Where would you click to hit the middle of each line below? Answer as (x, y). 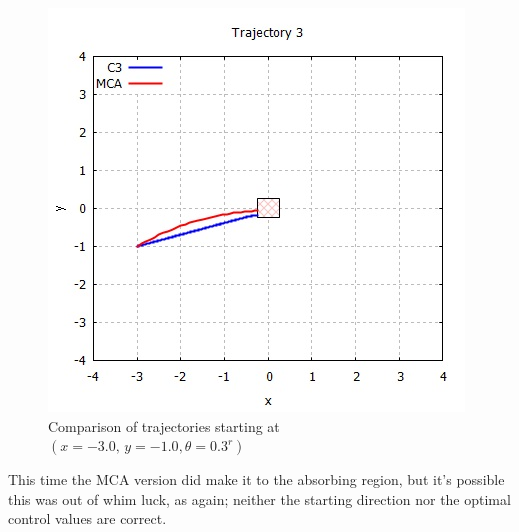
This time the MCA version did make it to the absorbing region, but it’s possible (256, 479)
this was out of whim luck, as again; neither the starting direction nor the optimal (259, 498)
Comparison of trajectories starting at (164, 425)
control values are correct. (87, 518)
